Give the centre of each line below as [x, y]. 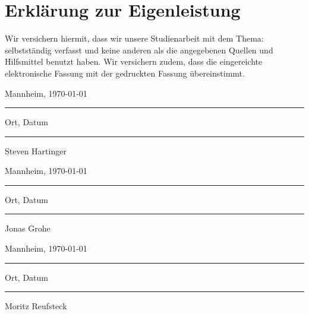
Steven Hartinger [36, 150]
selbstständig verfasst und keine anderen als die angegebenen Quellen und [139, 50]
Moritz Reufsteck [36, 306]
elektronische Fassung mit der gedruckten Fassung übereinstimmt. [125, 73]
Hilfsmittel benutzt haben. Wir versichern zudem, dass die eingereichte [134, 61]
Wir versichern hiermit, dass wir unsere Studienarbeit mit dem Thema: [134, 38]
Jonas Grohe [28, 228]
